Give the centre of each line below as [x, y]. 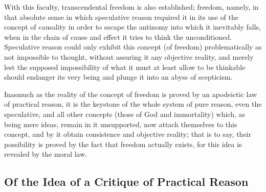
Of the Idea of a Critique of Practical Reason [126, 182]
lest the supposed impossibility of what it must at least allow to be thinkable [125, 67]
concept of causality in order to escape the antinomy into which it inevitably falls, [132, 27]
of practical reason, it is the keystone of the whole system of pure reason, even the [133, 104]
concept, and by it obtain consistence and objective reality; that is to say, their [128, 134]
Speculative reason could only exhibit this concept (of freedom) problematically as [133, 47]
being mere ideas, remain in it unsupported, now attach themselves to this [121, 124]
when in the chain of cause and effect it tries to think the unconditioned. [118, 37]
